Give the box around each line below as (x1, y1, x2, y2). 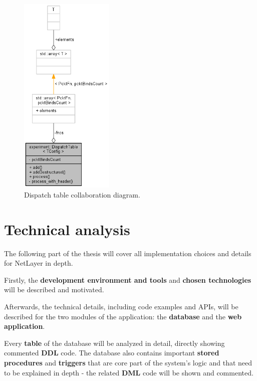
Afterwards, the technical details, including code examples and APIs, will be (4, 301, 238, 311)
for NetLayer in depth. (4, 258, 73, 268)
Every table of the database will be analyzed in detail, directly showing (4, 337, 225, 348)
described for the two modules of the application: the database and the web (4, 311, 242, 321)
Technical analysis (4, 219, 130, 239)
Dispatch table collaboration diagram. (24, 189, 140, 200)
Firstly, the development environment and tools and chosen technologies (4, 274, 251, 285)
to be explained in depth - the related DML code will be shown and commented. (4, 367, 253, 377)
